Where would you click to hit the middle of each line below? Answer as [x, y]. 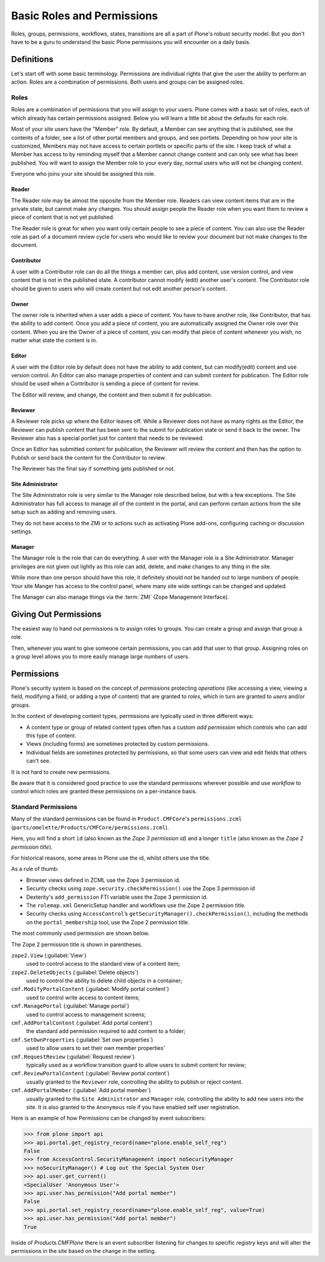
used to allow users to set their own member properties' [96, 1048]
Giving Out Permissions [56, 614]
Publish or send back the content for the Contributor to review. [89, 457]
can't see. [39, 761]
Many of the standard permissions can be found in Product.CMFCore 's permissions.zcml [126, 819]
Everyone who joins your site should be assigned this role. [83, 174]
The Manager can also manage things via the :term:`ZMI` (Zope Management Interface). [120, 597]
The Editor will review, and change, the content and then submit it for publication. [112, 395]
